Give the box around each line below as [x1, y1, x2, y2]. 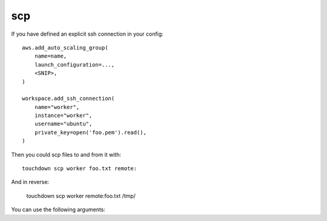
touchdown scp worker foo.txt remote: [22, 165, 137, 172]
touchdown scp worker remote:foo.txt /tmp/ [26, 192, 136, 199]
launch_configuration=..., [34, 61, 115, 68]
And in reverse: [11, 179, 50, 186]
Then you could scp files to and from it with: [11, 151, 121, 158]
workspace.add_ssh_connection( [22, 95, 115, 102]
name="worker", [34, 104, 80, 110]
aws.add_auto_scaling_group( [22, 44, 108, 51]
